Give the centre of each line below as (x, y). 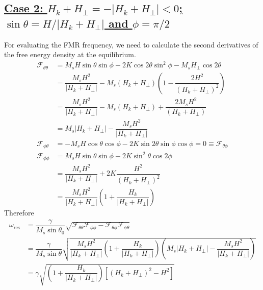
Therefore (19, 213)
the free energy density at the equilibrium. (70, 54)
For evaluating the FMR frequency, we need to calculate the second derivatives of (131, 44)
